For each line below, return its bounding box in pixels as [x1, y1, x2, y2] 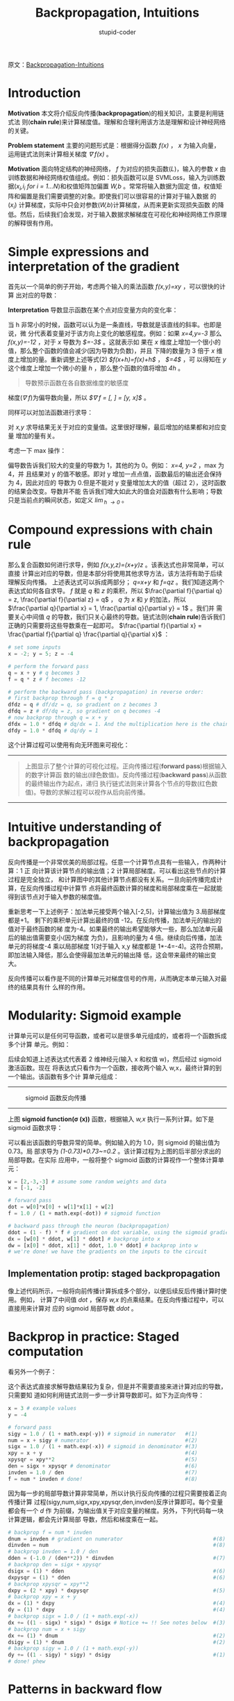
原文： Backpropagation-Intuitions [8, 60, 105, 69]
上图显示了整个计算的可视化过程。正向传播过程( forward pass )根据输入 [24, 762, 227, 770]
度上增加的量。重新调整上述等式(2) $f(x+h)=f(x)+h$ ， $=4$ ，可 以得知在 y [8, 356, 226, 364]
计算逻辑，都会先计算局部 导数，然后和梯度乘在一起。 [8, 1515, 162, 1523]
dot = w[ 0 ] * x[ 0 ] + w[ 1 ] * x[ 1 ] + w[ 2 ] [8, 1204, 114, 1211]
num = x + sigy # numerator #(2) [8, 1436, 198, 1444]
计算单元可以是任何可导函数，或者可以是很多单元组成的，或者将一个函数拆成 [8, 1031, 227, 1040]
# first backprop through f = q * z [8, 695, 114, 702]
